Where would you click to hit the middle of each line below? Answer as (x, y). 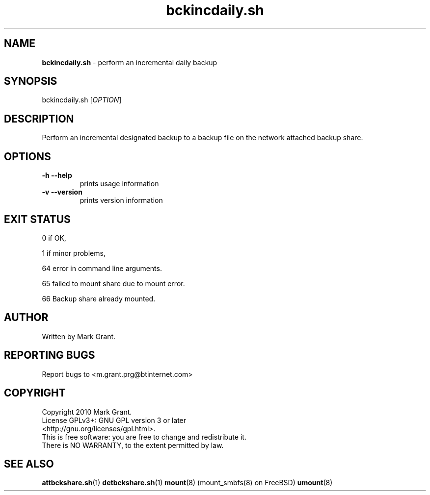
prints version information (121, 200)
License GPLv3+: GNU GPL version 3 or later (114, 420)
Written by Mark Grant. (79, 336)
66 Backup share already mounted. (99, 298)
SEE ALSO (29, 464)
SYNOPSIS (31, 81)
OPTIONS (27, 156)
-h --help (57, 175)
